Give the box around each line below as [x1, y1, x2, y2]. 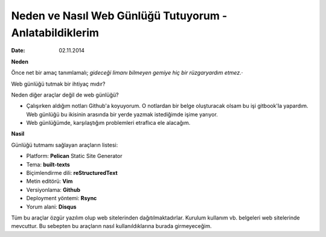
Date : [11, 47, 25, 54]
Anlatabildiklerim [11, 26, 100, 39]
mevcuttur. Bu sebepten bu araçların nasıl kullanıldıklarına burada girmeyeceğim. [11, 223, 212, 230]
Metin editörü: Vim [26, 178, 73, 185]
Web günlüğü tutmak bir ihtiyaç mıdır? [11, 80, 106, 87]
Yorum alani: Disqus [26, 203, 77, 210]
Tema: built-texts [26, 160, 71, 168]
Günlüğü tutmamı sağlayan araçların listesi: [11, 141, 118, 148]
